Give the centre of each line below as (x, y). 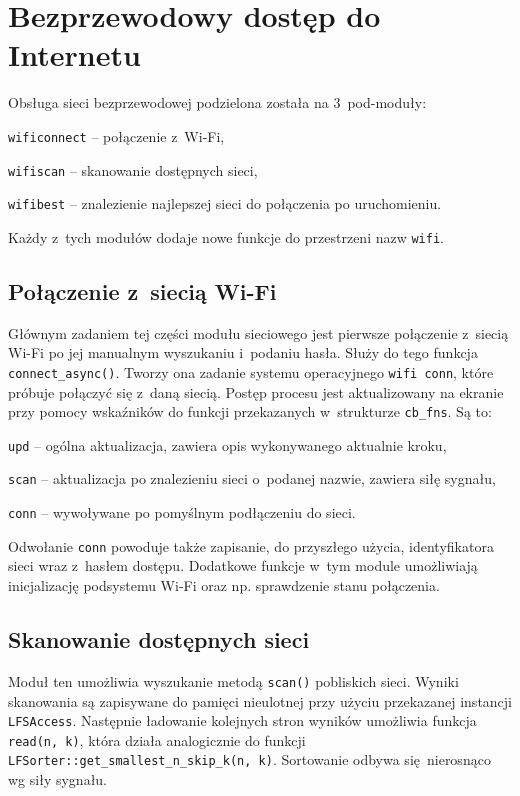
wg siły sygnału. (58, 779)
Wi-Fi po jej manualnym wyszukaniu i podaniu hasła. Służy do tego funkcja (243, 352)
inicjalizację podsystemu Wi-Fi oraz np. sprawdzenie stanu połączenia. (224, 585)
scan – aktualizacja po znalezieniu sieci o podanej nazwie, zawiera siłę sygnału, (252, 478)
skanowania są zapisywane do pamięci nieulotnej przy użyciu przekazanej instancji (260, 700)
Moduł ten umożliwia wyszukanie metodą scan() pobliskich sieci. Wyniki (233, 680)
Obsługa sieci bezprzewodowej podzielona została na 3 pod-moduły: (217, 102)
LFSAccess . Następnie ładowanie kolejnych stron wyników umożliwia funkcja (242, 720)
